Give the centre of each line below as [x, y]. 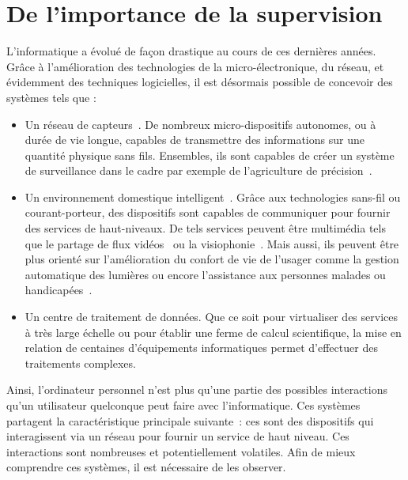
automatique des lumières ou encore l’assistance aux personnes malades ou [205, 274]
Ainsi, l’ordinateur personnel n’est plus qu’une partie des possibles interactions [197, 389]
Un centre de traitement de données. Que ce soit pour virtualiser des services [211, 317]
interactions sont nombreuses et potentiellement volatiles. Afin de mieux [181, 451]
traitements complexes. [80, 363]
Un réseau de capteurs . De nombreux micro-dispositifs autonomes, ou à [200, 124]
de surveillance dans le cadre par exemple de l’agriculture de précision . [198, 170]
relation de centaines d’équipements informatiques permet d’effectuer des [201, 348]
